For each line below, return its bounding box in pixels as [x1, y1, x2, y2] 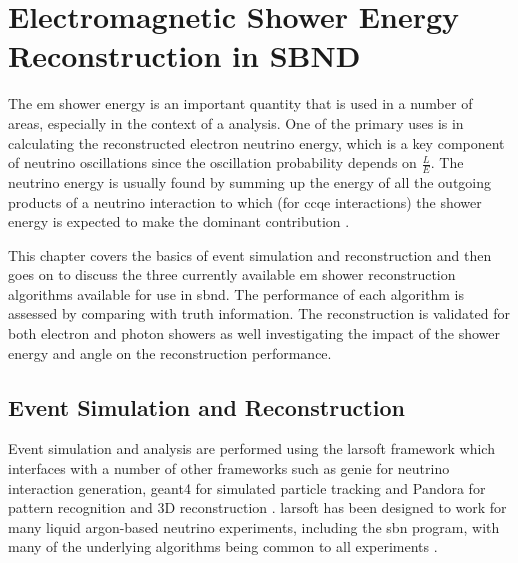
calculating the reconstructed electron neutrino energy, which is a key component [8, 132, 505, 153]
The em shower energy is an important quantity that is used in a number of [8, 93, 473, 114]
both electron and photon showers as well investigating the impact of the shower [8, 323, 501, 344]
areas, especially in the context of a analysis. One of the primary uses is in [8, 112, 464, 133]
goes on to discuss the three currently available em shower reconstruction [8, 264, 456, 285]
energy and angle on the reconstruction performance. [8, 342, 332, 363]
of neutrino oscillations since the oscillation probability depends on [8, 152, 417, 173]
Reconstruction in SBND [8, 35, 361, 76]
